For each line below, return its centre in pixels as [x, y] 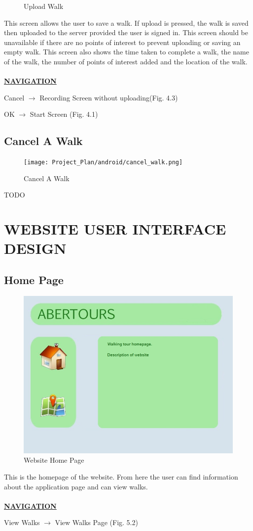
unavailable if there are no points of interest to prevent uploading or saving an [122, 42]
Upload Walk [44, 6]
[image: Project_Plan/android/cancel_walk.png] [103, 163]
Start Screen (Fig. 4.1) [64, 114]
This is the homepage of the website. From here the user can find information [121, 476]
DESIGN [35, 248]
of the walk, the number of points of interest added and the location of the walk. [126, 61]
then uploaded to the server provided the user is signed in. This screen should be [126, 32]
